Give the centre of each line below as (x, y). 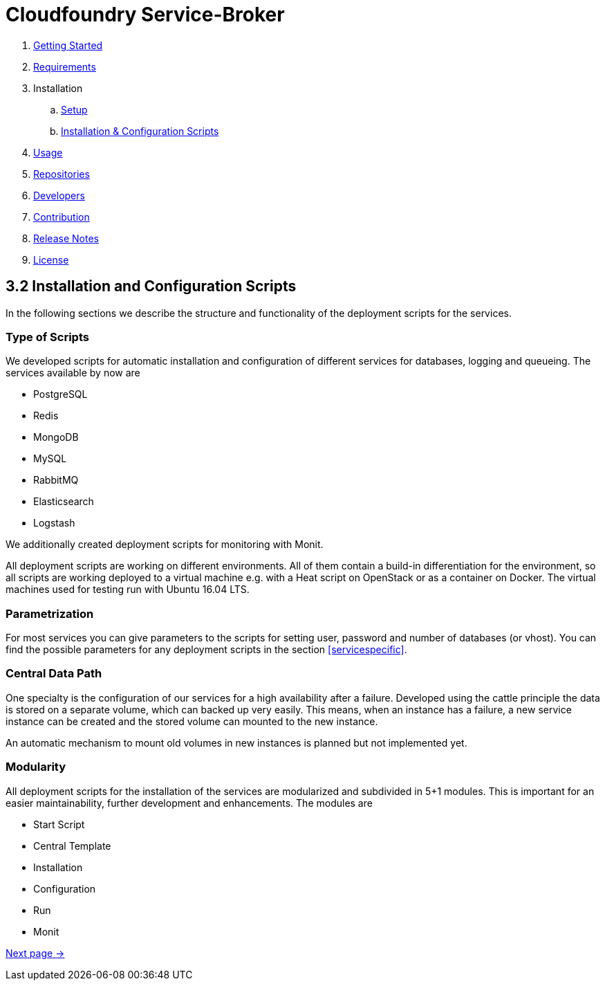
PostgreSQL (60, 394)
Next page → (35, 953)
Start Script (59, 824)
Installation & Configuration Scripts (140, 131)
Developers (59, 195)
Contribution (62, 217)
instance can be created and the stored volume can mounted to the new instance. (192, 721)
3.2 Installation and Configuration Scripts (151, 286)
